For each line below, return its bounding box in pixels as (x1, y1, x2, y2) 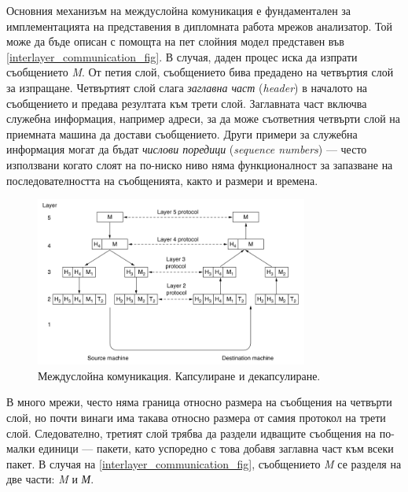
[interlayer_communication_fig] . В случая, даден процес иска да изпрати (6, 48, 358, 65)
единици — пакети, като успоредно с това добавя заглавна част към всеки (39, 440, 394, 457)
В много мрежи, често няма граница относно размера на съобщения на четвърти (6, 394, 392, 410)
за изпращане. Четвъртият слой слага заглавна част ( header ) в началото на (6, 79, 368, 95)
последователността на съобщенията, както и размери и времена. (6, 172, 318, 188)
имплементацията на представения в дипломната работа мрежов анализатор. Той (6, 17, 393, 34)
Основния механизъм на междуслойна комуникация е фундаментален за (6, 2, 351, 18)
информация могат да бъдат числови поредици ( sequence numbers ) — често (6, 141, 367, 157)
